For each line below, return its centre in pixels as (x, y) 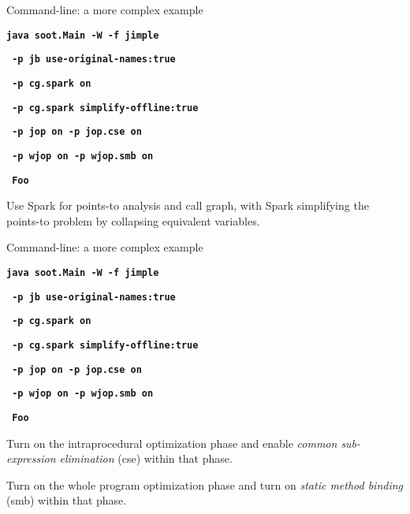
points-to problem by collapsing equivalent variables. (133, 220)
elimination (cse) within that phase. (146, 458)
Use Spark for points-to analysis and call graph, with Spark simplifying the (188, 205)
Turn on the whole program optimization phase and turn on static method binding (205, 484)
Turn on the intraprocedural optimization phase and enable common (172, 443)
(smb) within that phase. (67, 500)
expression (31, 458)
